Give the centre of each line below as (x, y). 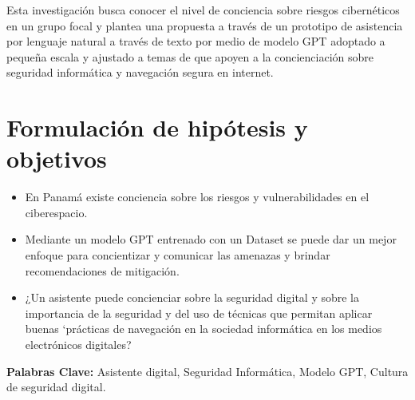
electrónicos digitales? (78, 345)
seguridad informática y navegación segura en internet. (140, 72)
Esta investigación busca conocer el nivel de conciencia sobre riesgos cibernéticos (203, 10)
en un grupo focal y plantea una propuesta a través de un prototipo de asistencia (205, 25)
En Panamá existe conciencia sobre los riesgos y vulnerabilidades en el (197, 197)
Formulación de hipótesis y (157, 127)
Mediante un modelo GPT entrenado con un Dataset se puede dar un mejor (211, 239)
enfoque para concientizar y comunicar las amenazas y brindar (178, 255)
